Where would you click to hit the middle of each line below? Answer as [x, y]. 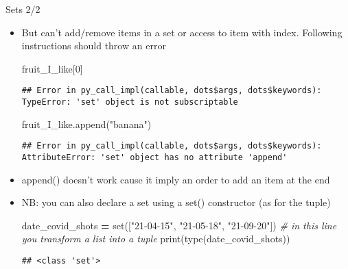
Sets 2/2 [23, 9]
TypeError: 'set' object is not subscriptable [130, 102]
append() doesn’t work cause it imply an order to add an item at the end [176, 179]
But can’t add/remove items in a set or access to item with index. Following [182, 32]
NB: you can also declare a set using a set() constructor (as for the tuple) [176, 202]
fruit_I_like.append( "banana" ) [86, 124]
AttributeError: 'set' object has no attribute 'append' [154, 157]
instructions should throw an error [94, 46]
